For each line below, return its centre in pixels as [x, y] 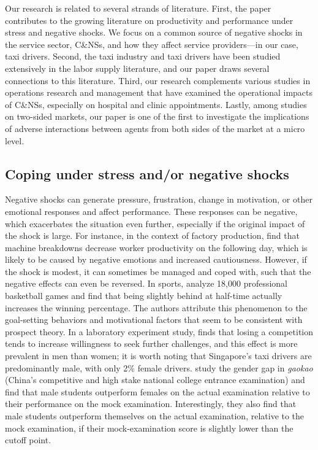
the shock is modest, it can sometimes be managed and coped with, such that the [158, 271]
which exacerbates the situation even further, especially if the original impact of [155, 223]
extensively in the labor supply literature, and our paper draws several [137, 68]
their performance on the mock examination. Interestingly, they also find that [151, 404]
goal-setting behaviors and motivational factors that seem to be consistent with [154, 320]
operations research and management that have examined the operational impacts [159, 92]
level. [15, 140]
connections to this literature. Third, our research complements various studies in [158, 80]
